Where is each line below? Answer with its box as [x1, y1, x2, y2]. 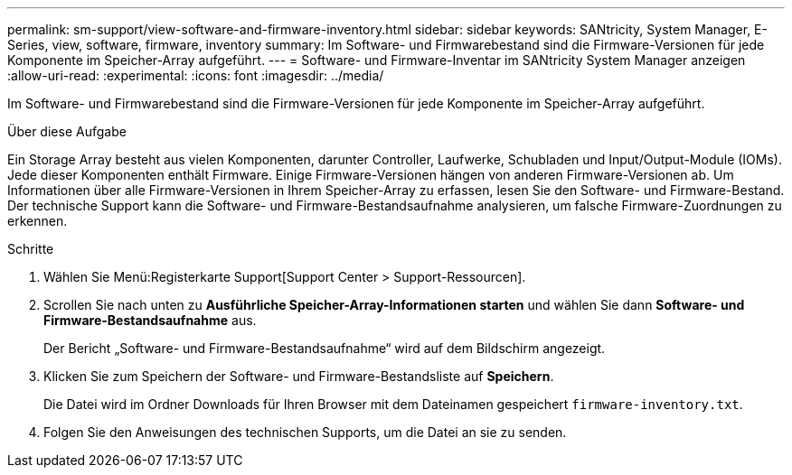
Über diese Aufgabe [7, 124, 127, 139]
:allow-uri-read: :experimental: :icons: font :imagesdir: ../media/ [7, 68, 384, 83]
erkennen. [7, 213, 68, 228]
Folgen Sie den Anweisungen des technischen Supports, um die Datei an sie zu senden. [43, 424, 567, 440]
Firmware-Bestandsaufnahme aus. [43, 312, 257, 328]
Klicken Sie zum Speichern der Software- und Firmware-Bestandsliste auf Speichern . [43, 368, 554, 384]
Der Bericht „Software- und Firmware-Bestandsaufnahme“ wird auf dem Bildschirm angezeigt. [43, 340, 606, 356]
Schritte [7, 241, 54, 256]
